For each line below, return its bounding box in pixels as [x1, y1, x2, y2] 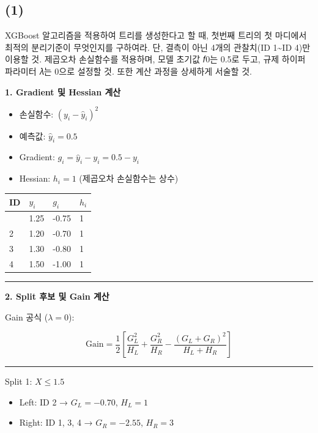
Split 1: [5, 375, 32, 388]
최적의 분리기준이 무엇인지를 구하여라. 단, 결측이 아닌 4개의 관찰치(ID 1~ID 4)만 [5, 40, 311, 53]
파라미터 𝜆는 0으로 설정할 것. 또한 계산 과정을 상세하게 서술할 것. [5, 64, 252, 77]
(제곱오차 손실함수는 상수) [79, 172, 179, 185]
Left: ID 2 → [19, 395, 68, 408]
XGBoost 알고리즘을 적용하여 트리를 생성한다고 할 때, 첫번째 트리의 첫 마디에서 [5, 29, 307, 42]
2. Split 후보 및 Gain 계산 [5, 290, 109, 303]
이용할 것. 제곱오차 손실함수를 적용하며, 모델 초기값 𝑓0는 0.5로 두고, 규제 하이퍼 [5, 53, 306, 65]
